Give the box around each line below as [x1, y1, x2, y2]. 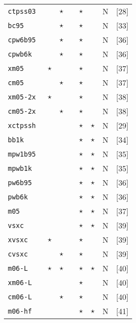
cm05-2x [8, 107, 36, 115]
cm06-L [8, 292, 32, 301]
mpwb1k [8, 164, 32, 172]
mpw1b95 [8, 150, 36, 158]
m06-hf [8, 307, 32, 315]
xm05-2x [8, 93, 36, 101]
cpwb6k [8, 50, 32, 58]
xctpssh [8, 121, 36, 129]
